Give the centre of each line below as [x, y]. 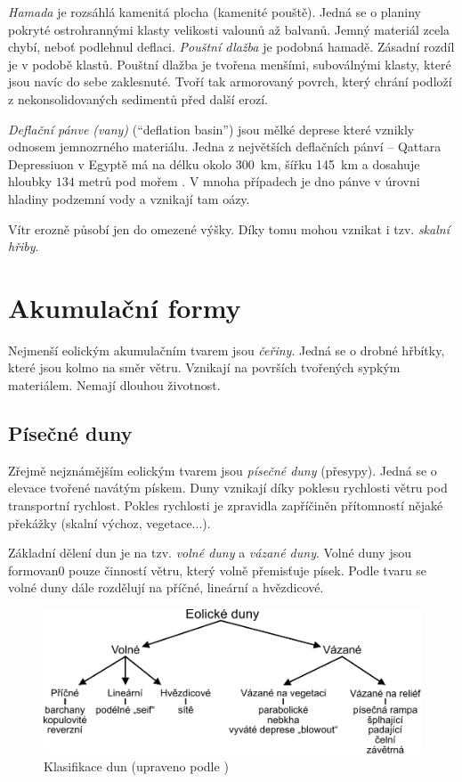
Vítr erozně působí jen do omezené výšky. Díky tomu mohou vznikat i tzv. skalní [229, 228]
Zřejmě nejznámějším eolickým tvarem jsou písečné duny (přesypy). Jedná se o [223, 470]
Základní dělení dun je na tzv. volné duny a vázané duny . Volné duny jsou [210, 553]
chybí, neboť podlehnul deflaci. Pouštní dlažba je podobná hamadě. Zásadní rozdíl [231, 47]
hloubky [30, 181]
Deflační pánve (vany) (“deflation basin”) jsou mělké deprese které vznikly [211, 129]
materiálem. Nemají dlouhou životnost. [114, 385]
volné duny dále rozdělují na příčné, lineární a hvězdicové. [166, 587]
